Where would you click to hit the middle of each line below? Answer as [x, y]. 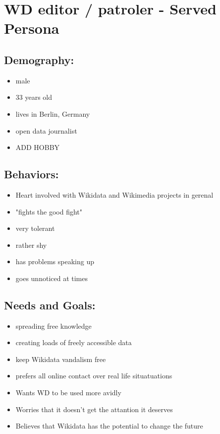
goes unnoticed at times [52, 278]
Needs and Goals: [50, 305]
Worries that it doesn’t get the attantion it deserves [94, 409]
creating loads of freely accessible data [74, 342]
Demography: [39, 59]
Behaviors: [31, 174]
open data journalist [46, 130]
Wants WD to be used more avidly [68, 393]
